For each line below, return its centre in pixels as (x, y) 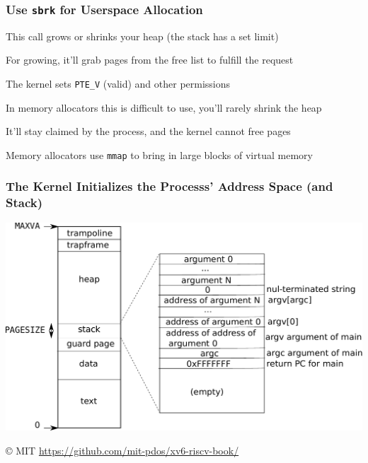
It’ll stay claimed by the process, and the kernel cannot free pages (148, 131)
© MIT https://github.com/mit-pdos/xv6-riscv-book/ (122, 451)
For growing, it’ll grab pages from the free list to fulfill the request (150, 60)
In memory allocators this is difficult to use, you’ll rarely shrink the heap (164, 107)
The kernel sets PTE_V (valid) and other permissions (118, 83)
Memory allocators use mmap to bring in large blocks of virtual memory (159, 154)
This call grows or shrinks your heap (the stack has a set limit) (142, 36)
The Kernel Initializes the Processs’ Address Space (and (169, 186)
